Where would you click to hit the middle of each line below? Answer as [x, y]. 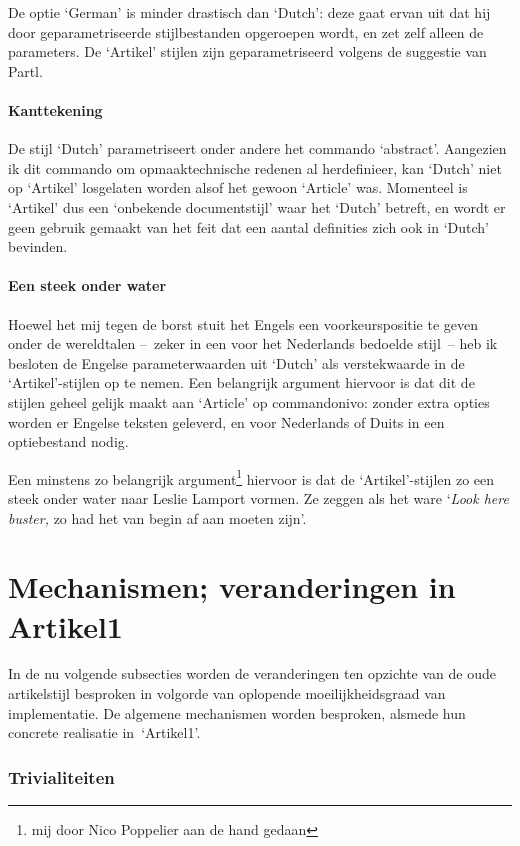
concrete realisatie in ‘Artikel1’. [104, 732]
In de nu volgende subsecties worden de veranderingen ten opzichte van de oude [252, 673]
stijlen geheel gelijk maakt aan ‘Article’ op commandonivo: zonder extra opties [249, 401]
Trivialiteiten [61, 776]
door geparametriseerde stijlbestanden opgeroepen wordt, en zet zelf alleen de [246, 31]
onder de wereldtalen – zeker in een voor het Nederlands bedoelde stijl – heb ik [253, 343]
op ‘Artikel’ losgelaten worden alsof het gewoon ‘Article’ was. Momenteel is [238, 187]
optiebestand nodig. [68, 441]
